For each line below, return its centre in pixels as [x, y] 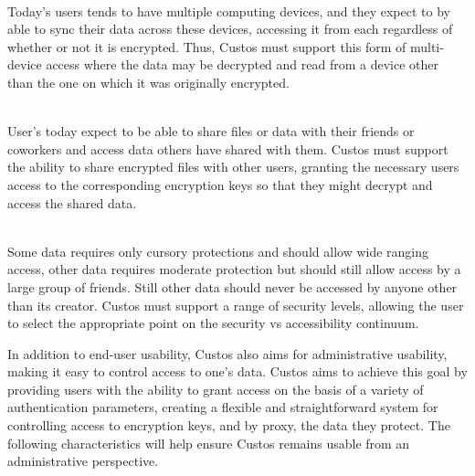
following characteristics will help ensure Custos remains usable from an [209, 443]
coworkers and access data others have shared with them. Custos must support [228, 148]
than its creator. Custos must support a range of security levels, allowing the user [236, 305]
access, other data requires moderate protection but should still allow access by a [234, 269]
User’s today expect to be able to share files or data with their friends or [211, 131]
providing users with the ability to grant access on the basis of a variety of [216, 389]
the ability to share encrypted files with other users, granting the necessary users [233, 167]
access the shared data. [72, 202]
